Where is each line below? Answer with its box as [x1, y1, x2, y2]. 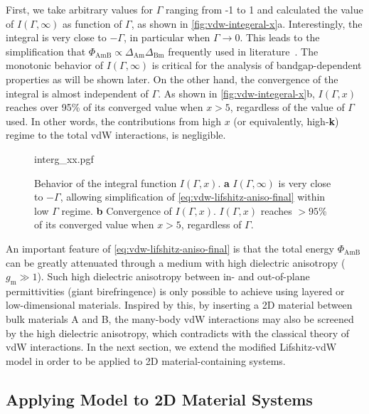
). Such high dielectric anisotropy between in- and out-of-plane [37, 269, 310, 284]
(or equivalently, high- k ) [233, 113, 339, 128]
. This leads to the [240, 30, 320, 45]
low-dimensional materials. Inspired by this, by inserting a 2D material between [6, 297, 353, 312]
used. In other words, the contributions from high [6, 113, 221, 128]
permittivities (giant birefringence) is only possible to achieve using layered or [6, 283, 345, 298]
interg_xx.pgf [34, 151, 94, 166]
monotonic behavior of [6, 58, 103, 73]
